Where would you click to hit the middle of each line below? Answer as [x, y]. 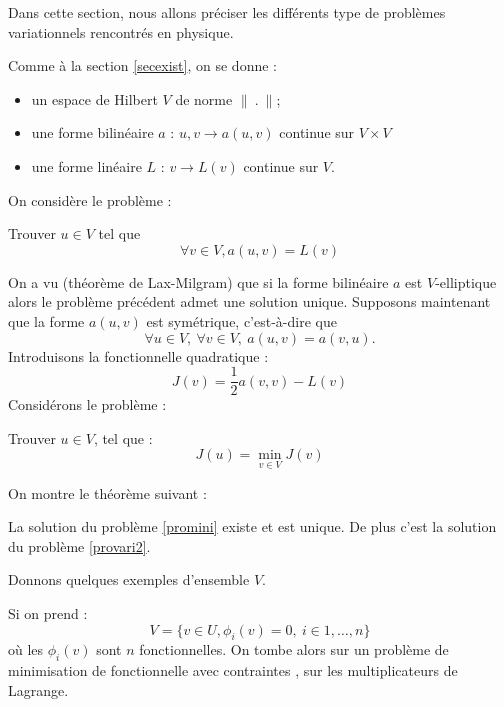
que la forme [46, 320]
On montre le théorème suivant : [107, 492]
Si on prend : [48, 612]
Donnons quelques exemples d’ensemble [129, 579]
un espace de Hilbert [94, 98]
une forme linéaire [86, 165]
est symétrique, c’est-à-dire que [241, 320]
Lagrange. [38, 689]
